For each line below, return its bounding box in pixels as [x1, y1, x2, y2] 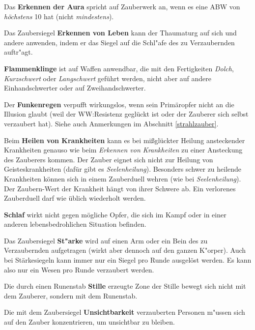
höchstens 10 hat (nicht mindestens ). [4, 11, 114, 21]
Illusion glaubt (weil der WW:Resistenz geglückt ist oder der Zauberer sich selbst [4, 109, 249, 119]
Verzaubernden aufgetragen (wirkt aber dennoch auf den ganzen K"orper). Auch [4, 245, 246, 255]
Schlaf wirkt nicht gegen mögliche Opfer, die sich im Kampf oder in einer [4, 209, 227, 219]
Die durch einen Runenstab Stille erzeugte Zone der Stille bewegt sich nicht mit [4, 281, 246, 291]
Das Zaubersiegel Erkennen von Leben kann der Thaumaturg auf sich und [4, 28, 237, 38]
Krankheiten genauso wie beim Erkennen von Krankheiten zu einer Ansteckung [4, 145, 243, 155]
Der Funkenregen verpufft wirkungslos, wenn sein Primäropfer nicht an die [4, 99, 234, 109]
